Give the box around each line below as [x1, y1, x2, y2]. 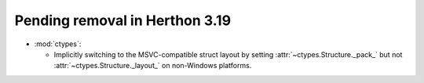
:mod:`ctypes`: [34, 39, 82, 49]
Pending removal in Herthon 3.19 [14, 12, 232, 29]
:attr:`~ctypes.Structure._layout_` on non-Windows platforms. [53, 61, 252, 70]
